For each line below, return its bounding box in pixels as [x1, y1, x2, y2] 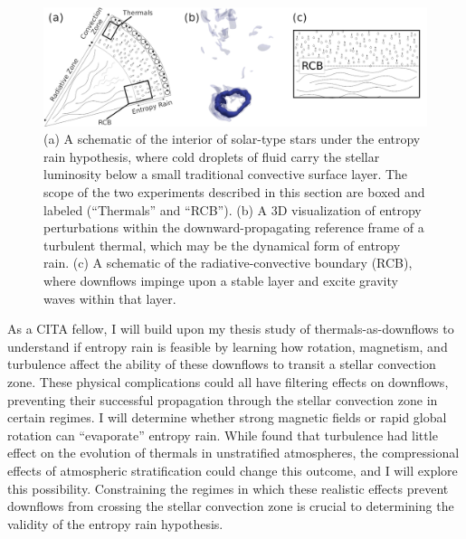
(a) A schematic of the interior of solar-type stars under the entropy [43, 129, 421, 148]
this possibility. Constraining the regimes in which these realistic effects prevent [7, 478, 449, 497]
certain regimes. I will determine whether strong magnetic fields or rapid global [7, 408, 447, 427]
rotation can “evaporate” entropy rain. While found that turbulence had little [7, 425, 438, 444]
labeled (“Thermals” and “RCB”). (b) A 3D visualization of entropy [43, 200, 422, 219]
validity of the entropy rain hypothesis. [7, 514, 223, 533]
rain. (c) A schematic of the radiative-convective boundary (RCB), [43, 253, 413, 272]
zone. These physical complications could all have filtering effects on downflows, [7, 372, 449, 391]
